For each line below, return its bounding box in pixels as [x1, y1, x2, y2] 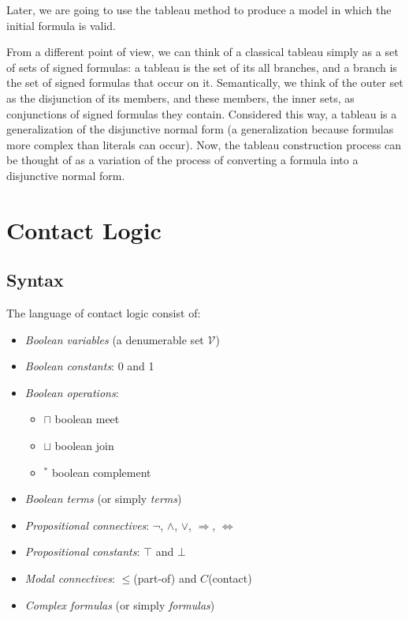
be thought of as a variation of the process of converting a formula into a [6, 152, 359, 168]
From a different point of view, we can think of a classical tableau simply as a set [6, 43, 399, 60]
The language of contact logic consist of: [6, 305, 201, 321]
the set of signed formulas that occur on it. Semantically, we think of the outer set [6, 74, 403, 91]
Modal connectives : [24, 570, 115, 587]
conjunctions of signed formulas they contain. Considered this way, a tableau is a [6, 105, 397, 122]
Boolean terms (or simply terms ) [24, 490, 182, 507]
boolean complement [51, 463, 151, 480]
